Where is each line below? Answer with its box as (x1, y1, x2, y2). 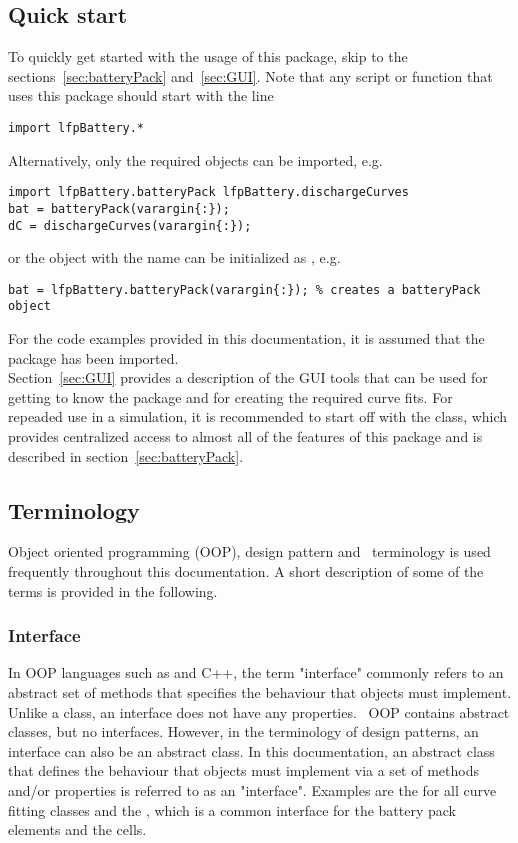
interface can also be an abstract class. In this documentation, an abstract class (8, 740, 495, 761)
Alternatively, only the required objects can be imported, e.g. (8, 149, 383, 170)
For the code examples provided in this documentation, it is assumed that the (8, 328, 485, 349)
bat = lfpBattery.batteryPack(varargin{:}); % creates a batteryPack (8, 282, 481, 297)
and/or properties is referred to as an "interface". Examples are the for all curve (8, 780, 497, 801)
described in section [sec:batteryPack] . (8, 445, 244, 466)
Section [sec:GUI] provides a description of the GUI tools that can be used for (8, 367, 488, 388)
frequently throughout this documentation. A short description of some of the (8, 561, 484, 582)
